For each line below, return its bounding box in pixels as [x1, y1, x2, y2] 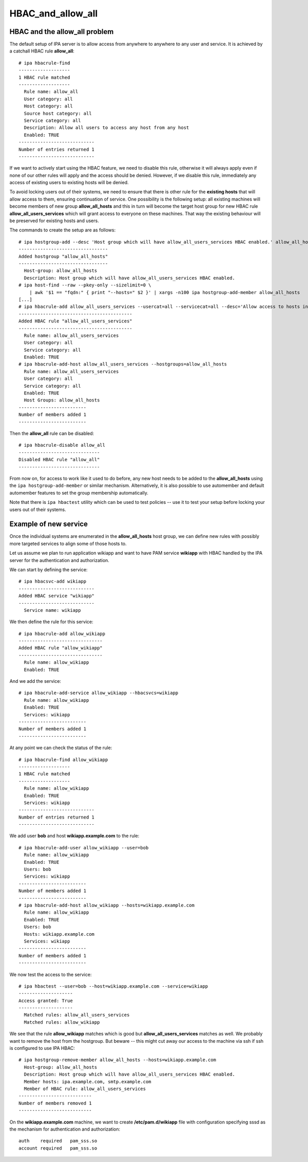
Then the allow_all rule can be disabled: [9, 430, 94, 437]
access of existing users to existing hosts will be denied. [9, 179, 129, 186]
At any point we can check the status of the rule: [9, 745, 112, 751]
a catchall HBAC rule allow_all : [9, 48, 74, 54]
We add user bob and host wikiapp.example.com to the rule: [9, 833, 140, 839]
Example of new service [9, 520, 88, 529]
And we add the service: [9, 678, 62, 684]
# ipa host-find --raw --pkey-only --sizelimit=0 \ [18, 282, 151, 288]
